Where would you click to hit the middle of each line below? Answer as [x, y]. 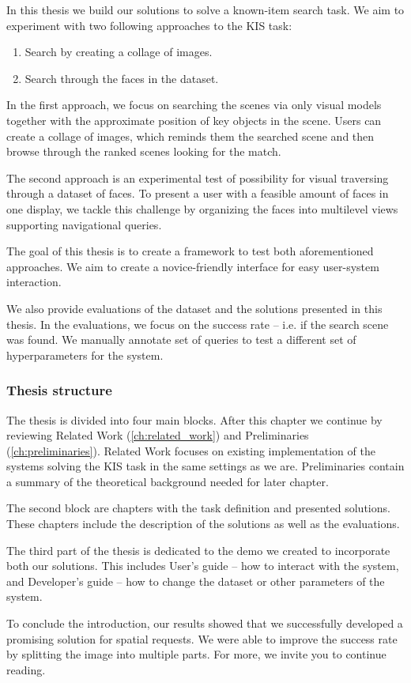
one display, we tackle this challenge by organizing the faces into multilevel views [202, 208]
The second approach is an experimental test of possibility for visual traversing [198, 177]
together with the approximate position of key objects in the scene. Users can [194, 120]
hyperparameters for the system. [85, 355]
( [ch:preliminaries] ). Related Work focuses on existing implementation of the [191, 450]
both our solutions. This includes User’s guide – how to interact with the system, [203, 566]
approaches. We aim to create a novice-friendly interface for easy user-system [193, 266]
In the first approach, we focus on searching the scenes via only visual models [194, 105]
